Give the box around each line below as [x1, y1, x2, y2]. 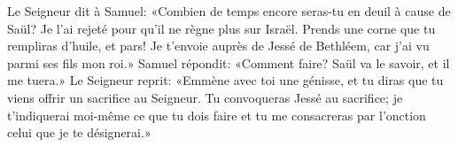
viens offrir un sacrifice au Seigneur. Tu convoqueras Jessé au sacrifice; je [7, 88, 403, 106]
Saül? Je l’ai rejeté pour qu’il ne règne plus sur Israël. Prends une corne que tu [7, 19, 436, 37]
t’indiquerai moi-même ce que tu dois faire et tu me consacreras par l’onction [7, 105, 426, 124]
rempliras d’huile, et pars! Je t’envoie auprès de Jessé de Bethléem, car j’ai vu [7, 36, 430, 55]
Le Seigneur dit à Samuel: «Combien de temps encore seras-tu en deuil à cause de [7, 2, 451, 19]
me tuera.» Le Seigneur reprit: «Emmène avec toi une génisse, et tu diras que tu [7, 71, 444, 89]
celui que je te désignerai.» [7, 123, 151, 142]
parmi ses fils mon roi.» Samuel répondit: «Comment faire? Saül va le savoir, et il [7, 53, 450, 72]
